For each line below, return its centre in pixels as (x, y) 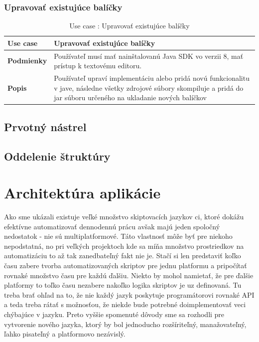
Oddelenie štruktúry (57, 156)
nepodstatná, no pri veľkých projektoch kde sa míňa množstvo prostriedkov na (124, 246)
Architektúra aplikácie (82, 193)
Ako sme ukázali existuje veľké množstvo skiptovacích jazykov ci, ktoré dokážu (124, 217)
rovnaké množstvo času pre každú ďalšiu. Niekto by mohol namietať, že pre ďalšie (129, 275)
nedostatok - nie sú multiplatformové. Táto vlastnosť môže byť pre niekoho (118, 236)
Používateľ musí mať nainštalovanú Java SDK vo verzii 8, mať (149, 56)
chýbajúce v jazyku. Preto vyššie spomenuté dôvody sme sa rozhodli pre (114, 314)
